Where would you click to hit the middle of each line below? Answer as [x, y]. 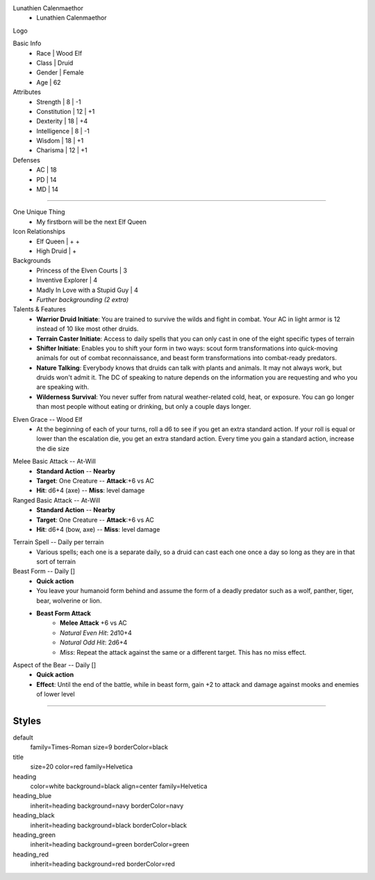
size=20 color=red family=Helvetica [82, 767]
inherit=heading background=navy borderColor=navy [107, 806]
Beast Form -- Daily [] [44, 571]
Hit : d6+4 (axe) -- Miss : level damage [91, 491]
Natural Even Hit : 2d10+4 [96, 633]
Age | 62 [49, 82]
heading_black [34, 815]
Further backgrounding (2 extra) [83, 300]
